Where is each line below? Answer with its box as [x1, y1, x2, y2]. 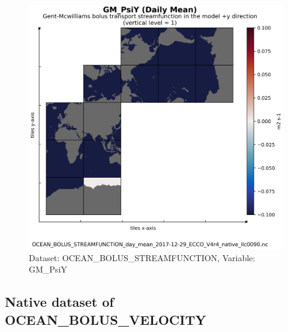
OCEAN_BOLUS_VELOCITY [5, 310, 206, 328]
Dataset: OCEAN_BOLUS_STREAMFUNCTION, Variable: [29, 251, 256, 264]
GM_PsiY [29, 263, 67, 276]
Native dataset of [5, 292, 114, 311]
